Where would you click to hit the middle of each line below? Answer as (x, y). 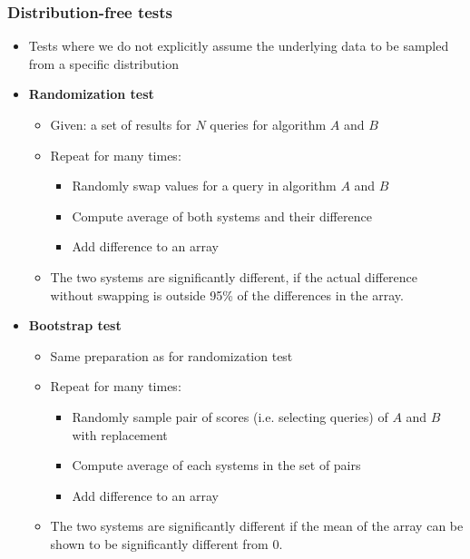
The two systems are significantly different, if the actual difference (234, 276)
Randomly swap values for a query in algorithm (204, 186)
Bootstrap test (75, 325)
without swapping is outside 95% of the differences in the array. (227, 294)
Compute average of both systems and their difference (222, 216)
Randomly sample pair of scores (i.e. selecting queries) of (230, 416)
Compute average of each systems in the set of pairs (216, 465)
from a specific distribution (103, 63)
